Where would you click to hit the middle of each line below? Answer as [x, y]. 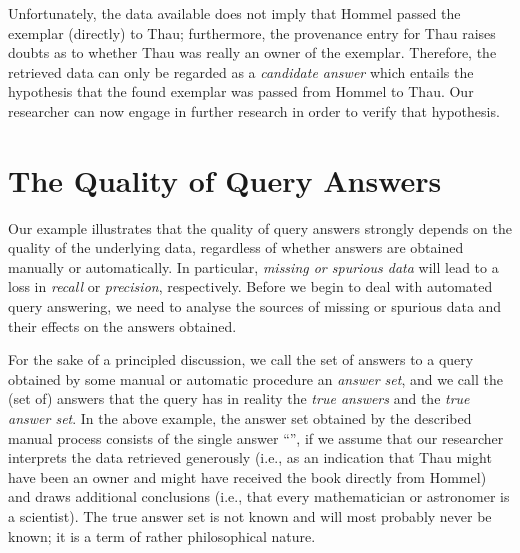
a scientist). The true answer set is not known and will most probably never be [250, 516]
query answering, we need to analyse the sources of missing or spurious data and [255, 306]
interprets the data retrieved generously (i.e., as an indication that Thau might [250, 457]
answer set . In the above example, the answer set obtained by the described [240, 418]
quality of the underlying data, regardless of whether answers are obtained [236, 247]
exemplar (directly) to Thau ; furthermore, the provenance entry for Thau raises [252, 32]
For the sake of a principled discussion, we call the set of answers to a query [241, 359]
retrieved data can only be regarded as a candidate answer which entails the [241, 71]
